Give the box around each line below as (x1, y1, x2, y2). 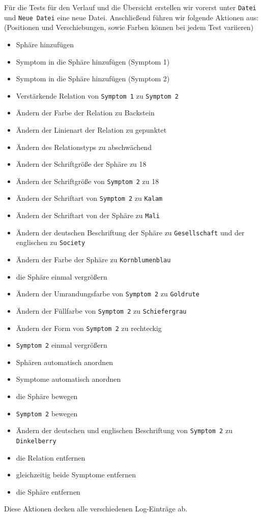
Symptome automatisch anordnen (16, 374, 121, 384)
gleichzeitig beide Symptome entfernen (16, 469, 136, 480)
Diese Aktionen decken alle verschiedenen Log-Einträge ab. (4, 503, 188, 514)
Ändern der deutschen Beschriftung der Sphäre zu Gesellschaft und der (16, 227, 245, 237)
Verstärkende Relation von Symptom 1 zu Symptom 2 (16, 90, 179, 101)
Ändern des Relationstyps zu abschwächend (16, 141, 152, 152)
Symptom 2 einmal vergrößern (16, 340, 107, 350)
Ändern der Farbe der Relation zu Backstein (16, 107, 155, 118)
